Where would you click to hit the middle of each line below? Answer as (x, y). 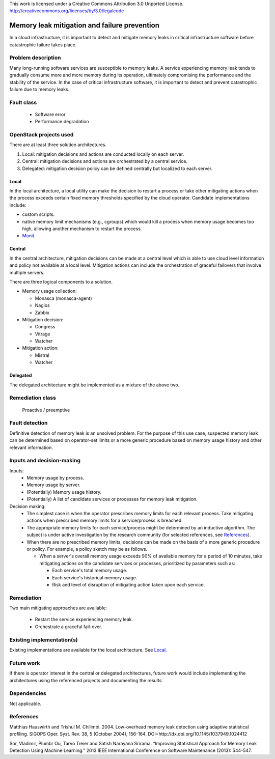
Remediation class (33, 398)
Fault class (23, 102)
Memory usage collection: (49, 291)
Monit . (29, 236)
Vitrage (43, 334)
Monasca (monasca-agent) (63, 298)
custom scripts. (38, 214)
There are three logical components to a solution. (61, 282)
